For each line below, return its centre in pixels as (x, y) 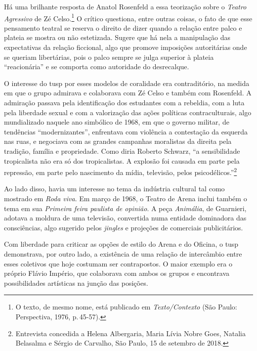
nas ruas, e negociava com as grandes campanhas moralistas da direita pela (118, 141)
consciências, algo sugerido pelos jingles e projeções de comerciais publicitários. (124, 227)
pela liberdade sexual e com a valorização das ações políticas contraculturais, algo (128, 112)
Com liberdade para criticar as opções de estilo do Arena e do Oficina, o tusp (121, 244)
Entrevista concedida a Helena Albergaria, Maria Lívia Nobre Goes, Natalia (130, 333)
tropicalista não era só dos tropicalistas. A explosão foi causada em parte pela (122, 160)
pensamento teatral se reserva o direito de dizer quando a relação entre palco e (123, 27)
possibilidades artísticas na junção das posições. (76, 283)
